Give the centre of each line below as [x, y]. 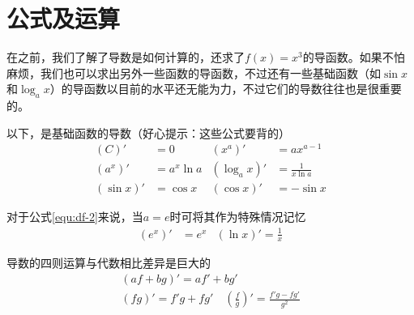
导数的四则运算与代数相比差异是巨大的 [109, 263]
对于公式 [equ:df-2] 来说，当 [75, 217]
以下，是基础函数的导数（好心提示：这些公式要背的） [148, 132]
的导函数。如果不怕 [354, 57]
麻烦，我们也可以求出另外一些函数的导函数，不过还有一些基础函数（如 [194, 72]
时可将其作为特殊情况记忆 [238, 217]
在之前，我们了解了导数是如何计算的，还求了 [126, 57]
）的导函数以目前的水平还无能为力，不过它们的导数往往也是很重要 [226, 89]
